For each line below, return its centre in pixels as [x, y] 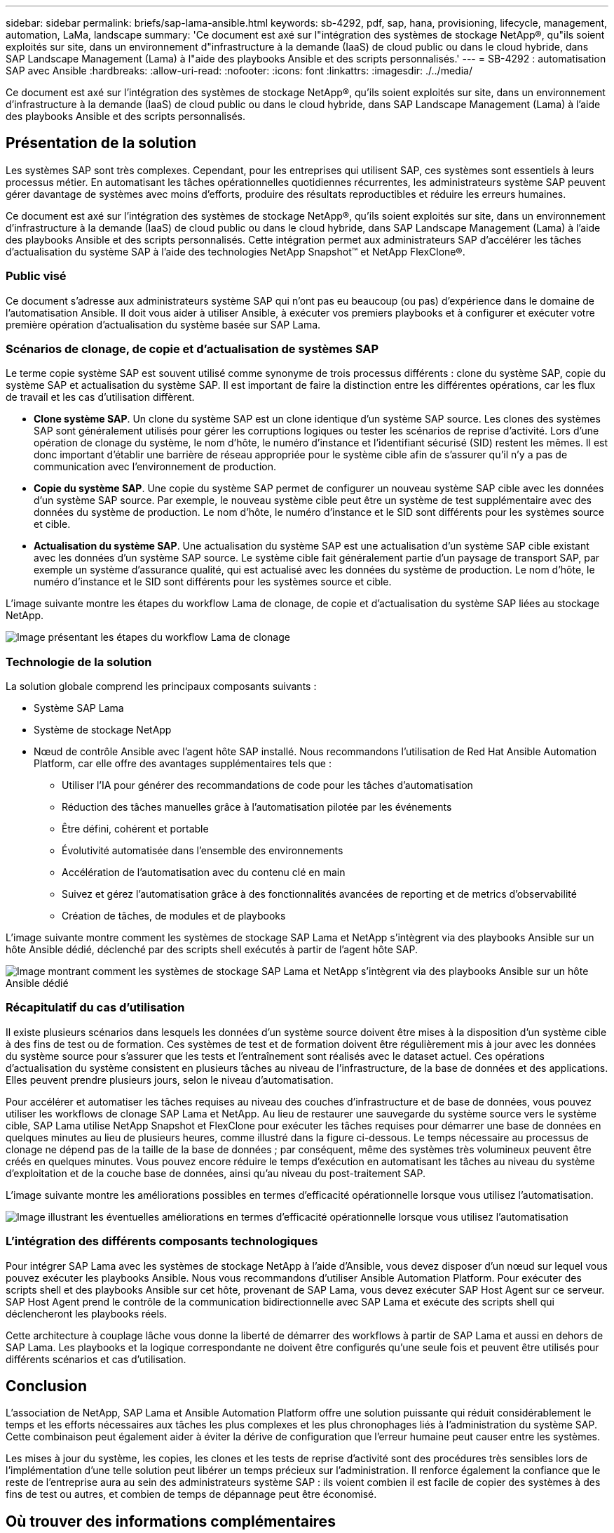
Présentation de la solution [101, 143]
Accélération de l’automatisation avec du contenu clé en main [204, 872]
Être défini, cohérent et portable [135, 829]
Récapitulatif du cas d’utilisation [95, 1008]
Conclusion [47, 1386]
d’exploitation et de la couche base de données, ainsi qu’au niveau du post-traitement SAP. [216, 1173]
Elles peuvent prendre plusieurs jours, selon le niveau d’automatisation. [170, 1080]
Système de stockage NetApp [103, 730]
